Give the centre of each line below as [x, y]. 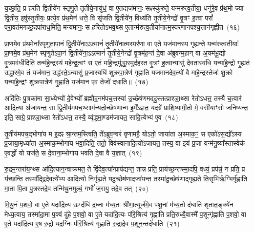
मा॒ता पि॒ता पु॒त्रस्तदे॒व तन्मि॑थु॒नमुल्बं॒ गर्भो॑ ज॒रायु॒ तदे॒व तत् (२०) [77, 188]
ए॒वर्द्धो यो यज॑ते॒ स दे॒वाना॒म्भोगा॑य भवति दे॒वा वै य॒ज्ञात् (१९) [73, 152]
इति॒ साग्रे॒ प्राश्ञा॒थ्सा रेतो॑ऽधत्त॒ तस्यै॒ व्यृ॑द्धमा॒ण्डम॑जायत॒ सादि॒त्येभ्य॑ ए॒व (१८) [91, 117]
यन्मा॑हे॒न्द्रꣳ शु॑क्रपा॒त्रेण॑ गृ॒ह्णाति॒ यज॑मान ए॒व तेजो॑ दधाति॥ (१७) [76, 82]
